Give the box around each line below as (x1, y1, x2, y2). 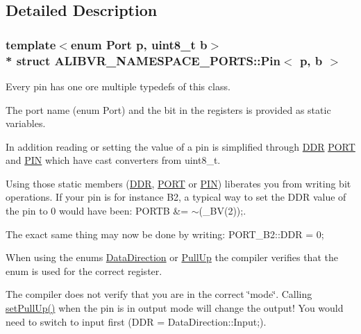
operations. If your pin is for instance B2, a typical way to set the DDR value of (6, 190, 346, 204)
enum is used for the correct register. (6, 263, 162, 278)
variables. (6, 116, 46, 131)
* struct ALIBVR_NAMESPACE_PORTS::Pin (6, 51, 280, 69)
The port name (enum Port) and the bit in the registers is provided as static (6, 102, 331, 117)
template (6, 35, 56, 53)
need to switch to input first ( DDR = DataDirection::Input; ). (6, 314, 267, 328)
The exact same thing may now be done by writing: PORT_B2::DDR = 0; (6, 226, 324, 241)
